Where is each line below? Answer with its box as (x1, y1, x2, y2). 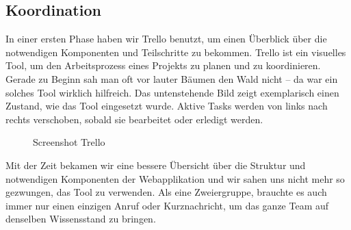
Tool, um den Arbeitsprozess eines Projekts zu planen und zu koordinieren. (5, 58, 321, 73)
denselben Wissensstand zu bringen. (5, 212, 156, 226)
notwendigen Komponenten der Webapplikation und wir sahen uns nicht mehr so (5, 171, 345, 186)
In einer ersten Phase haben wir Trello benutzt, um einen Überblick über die (5, 31, 327, 46)
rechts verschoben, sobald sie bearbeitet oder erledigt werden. (5, 112, 263, 126)
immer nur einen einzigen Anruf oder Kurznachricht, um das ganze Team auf (5, 198, 329, 212)
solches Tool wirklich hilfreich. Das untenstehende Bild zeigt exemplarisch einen (5, 85, 339, 99)
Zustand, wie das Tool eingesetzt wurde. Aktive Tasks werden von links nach (5, 99, 328, 113)
